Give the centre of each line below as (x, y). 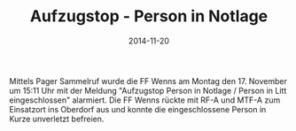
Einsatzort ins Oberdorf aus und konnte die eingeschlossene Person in (138, 109)
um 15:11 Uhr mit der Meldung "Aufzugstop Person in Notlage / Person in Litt (148, 90)
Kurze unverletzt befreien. (57, 119)
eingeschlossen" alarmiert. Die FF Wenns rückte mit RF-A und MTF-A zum (145, 100)
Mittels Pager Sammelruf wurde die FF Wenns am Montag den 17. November (148, 81)
